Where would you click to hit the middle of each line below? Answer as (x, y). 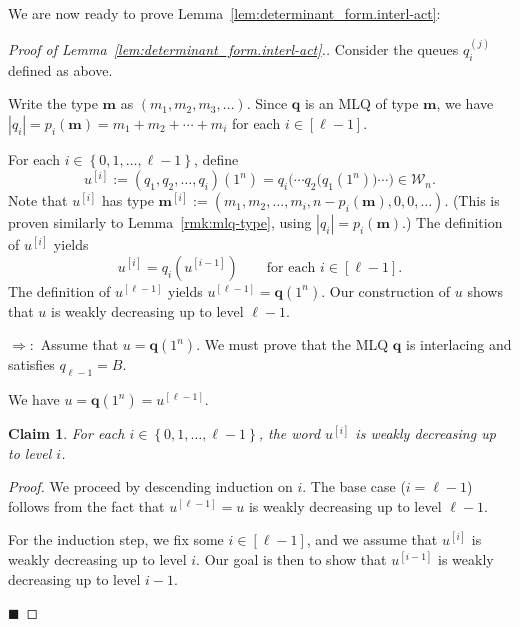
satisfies (31, 364)
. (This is (472, 200)
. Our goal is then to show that (291, 559)
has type (128, 200)
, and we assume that (372, 539)
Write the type (53, 103)
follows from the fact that (86, 505)
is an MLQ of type (361, 103)
